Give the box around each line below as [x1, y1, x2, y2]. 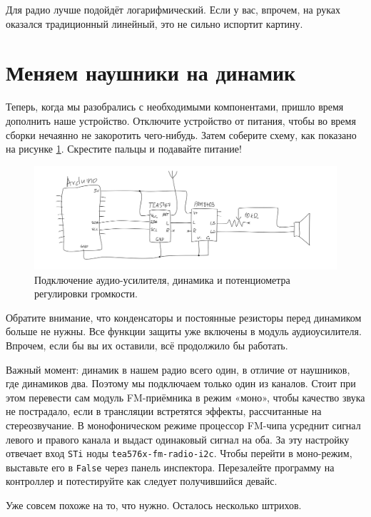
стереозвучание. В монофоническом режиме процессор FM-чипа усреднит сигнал [6, 417, 361, 432]
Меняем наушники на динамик [6, 58, 296, 87]
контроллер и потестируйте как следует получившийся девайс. [6, 474, 278, 488]
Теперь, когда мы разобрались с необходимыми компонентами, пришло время [6, 99, 344, 114]
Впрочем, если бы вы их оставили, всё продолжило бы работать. [6, 337, 288, 352]
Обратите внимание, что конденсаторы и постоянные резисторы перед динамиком [6, 309, 362, 324]
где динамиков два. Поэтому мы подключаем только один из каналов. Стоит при [6, 376, 356, 391]
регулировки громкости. [34, 286, 138, 301]
